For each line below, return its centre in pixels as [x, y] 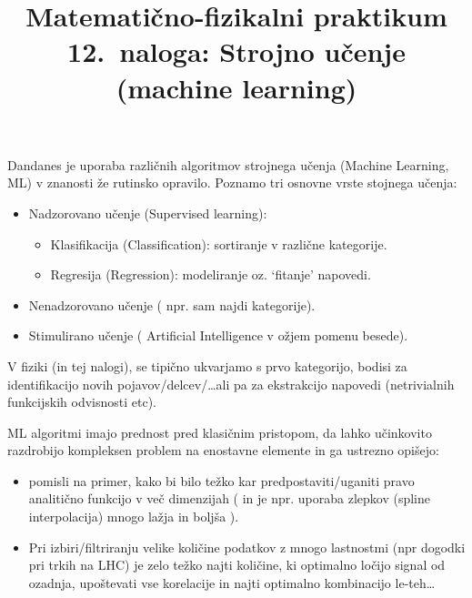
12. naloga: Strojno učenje [236, 51]
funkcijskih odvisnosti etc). [82, 402]
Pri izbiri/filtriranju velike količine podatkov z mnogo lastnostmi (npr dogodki [247, 547]
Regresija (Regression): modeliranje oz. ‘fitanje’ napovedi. [211, 274]
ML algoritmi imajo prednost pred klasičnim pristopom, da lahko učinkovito [220, 432]
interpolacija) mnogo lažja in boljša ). [134, 517]
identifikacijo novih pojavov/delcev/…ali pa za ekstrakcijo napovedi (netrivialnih [231, 384]
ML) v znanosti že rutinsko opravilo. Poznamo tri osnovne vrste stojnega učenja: [232, 182]
